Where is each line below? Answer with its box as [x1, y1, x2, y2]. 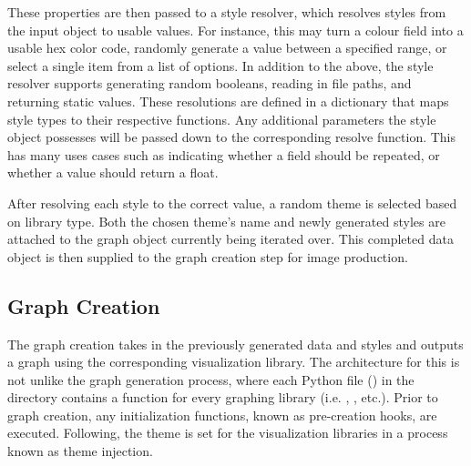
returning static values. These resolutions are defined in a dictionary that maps [7, 91, 449, 110]
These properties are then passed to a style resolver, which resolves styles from [7, 3, 446, 21]
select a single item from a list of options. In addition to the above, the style [7, 56, 434, 75]
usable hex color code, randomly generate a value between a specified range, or [7, 38, 447, 57]
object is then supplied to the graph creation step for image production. [7, 247, 408, 266]
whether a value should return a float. [7, 163, 219, 182]
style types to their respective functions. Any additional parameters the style [7, 109, 436, 128]
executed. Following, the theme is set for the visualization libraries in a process [7, 423, 448, 442]
